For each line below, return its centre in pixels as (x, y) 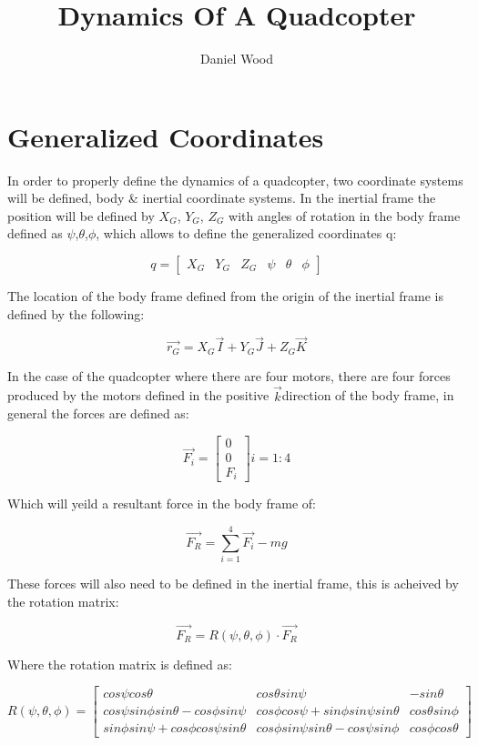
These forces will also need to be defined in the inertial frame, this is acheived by (233, 584)
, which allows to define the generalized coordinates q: (246, 233)
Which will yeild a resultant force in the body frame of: (162, 503)
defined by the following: (76, 313)
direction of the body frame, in (368, 395)
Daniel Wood (237, 59)
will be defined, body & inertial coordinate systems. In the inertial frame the (222, 198)
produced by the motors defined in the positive (138, 395)
